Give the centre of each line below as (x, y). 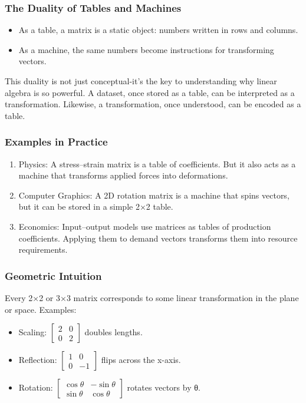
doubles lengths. (113, 332)
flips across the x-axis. (141, 360)
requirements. (43, 250)
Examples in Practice (56, 142)
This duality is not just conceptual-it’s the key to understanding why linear (141, 81)
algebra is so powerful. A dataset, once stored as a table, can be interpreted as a (150, 92)
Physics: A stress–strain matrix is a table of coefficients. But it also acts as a (157, 163)
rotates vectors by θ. (164, 387)
